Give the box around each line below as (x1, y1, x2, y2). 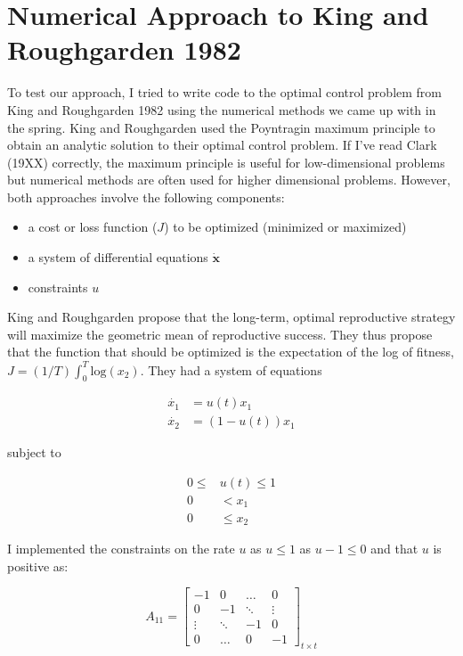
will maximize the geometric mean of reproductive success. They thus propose (7, 324, 433, 343)
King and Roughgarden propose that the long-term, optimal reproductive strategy (7, 307, 456, 326)
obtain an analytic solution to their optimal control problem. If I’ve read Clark (7, 135, 437, 154)
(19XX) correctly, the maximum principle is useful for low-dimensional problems (7, 152, 445, 171)
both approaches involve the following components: (7, 187, 285, 206)
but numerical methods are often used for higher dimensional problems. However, (7, 170, 451, 189)
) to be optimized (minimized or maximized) (164, 217, 407, 236)
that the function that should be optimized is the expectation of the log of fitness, (7, 342, 454, 361)
